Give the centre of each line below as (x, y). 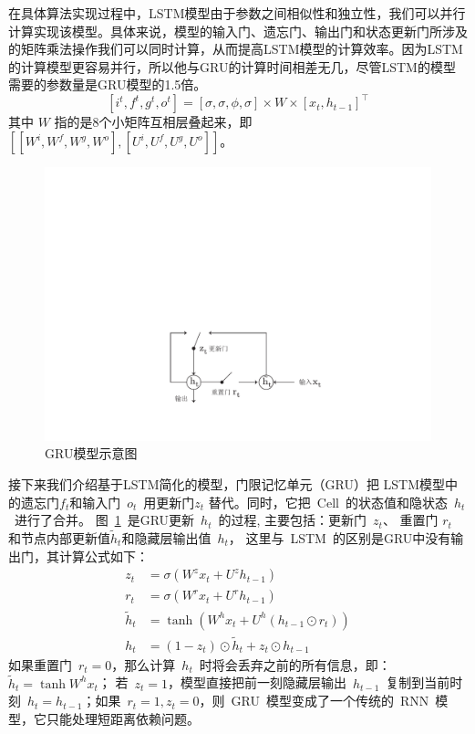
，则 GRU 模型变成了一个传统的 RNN (314, 701)
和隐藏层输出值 (166, 538)
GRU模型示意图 (91, 453)
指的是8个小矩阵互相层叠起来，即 (153, 122)
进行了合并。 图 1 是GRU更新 (104, 520)
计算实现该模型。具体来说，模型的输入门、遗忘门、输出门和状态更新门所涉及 (238, 31)
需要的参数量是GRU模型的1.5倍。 (108, 84)
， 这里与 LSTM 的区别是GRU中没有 (340, 538)
